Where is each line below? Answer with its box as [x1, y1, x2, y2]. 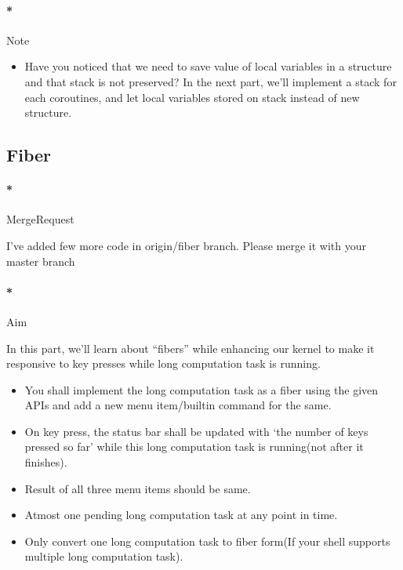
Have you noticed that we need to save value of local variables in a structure [24, 58, 392, 74]
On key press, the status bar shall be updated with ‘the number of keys [24, 423, 369, 439]
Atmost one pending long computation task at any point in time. [24, 506, 338, 523]
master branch [6, 252, 75, 269]
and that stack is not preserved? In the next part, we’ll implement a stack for [24, 73, 397, 89]
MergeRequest [6, 211, 74, 227]
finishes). [24, 454, 67, 470]
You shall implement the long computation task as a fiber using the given [24, 381, 379, 398]
